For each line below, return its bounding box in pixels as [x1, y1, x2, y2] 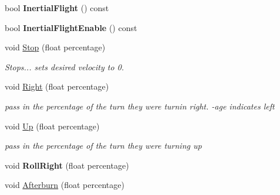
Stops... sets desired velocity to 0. [5, 60, 124, 73]
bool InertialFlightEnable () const [5, 21, 137, 33]
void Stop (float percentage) [5, 41, 106, 53]
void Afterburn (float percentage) [5, 179, 124, 191]
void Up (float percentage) [5, 119, 100, 132]
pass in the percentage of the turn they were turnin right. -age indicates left [5, 100, 275, 112]
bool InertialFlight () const [5, 2, 109, 13]
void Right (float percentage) [5, 80, 109, 93]
